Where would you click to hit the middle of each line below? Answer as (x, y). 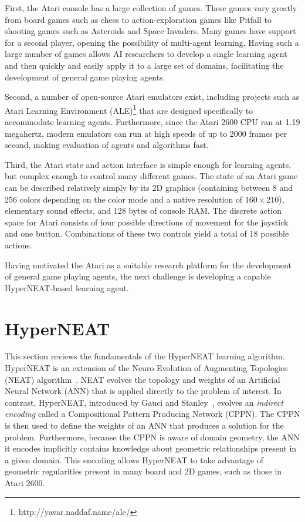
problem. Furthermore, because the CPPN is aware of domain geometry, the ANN (152, 437)
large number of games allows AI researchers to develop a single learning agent (146, 54)
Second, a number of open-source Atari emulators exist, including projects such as (152, 97)
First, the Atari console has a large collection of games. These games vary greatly (151, 8)
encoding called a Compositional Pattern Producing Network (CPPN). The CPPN (152, 414)
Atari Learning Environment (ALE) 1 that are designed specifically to (129, 109)
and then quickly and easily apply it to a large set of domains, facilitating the (144, 65)
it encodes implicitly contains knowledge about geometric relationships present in (151, 448)
